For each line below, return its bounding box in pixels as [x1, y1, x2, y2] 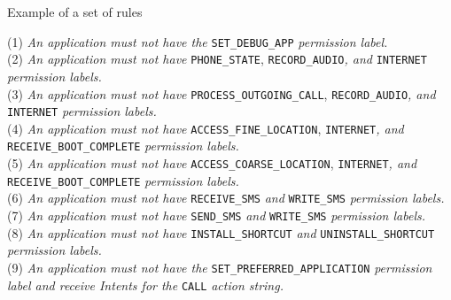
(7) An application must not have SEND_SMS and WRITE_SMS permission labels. [7, 206, 425, 225]
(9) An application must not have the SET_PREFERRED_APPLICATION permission [7, 258, 432, 276]
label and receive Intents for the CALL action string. [7, 275, 284, 294]
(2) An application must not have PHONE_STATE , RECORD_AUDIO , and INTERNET [7, 50, 427, 68]
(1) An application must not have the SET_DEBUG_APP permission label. [7, 32, 388, 50]
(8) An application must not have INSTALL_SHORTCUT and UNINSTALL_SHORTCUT [7, 223, 435, 242]
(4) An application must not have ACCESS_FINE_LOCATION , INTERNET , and [7, 119, 404, 137]
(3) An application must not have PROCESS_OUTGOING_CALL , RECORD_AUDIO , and [7, 84, 436, 103]
